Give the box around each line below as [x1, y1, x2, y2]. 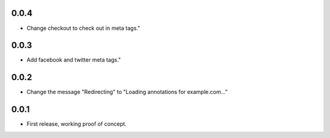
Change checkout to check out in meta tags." [26, 24, 141, 32]
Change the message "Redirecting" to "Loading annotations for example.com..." [26, 89, 228, 96]
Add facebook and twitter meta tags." [26, 56, 122, 64]
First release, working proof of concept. [26, 120, 127, 128]
